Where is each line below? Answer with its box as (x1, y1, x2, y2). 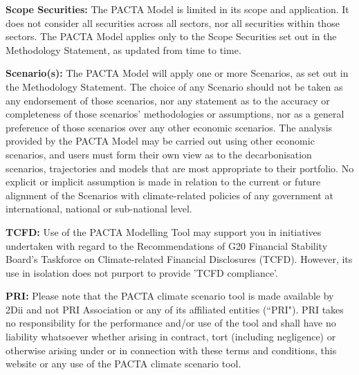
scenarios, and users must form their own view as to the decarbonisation (6, 147, 312, 161)
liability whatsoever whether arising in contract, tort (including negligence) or (6, 329, 336, 344)
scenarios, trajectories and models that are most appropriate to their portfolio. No (6, 161, 354, 175)
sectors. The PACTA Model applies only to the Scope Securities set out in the (6, 29, 337, 44)
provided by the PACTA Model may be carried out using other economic (6, 134, 315, 148)
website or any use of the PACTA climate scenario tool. (6, 356, 241, 371)
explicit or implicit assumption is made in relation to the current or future (6, 174, 321, 189)
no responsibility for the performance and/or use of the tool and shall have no (6, 315, 336, 330)
